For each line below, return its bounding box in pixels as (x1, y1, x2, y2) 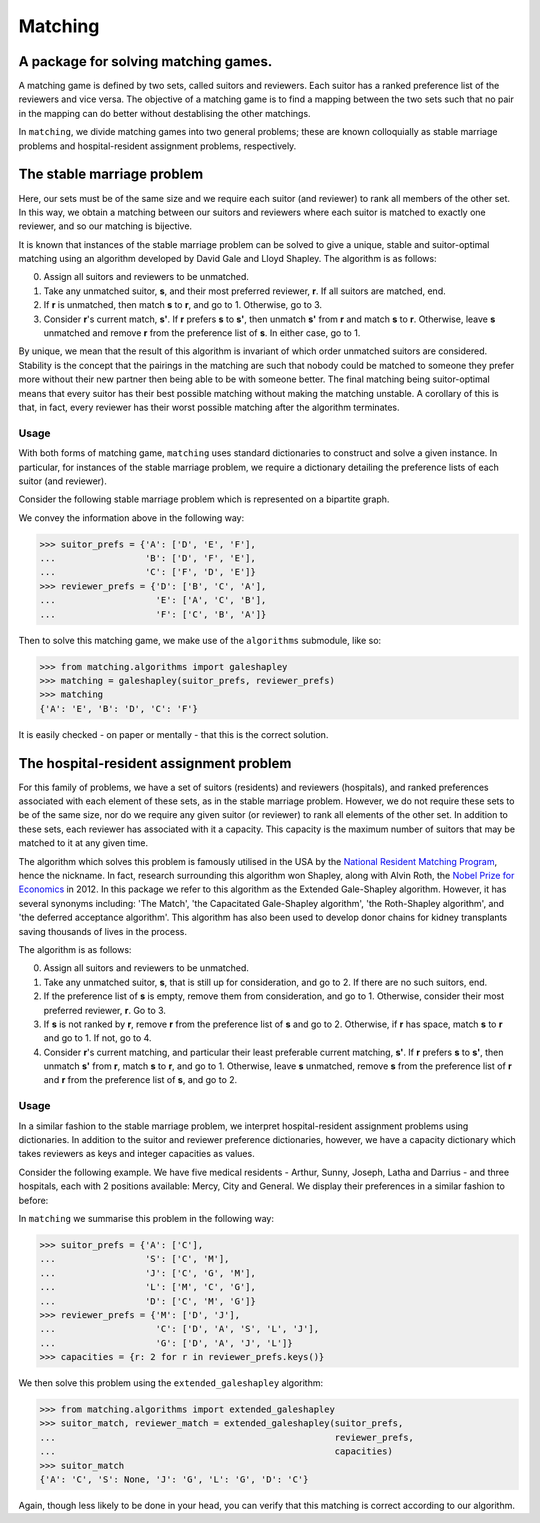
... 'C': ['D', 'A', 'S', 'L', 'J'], (39, 1323, 320, 1335)
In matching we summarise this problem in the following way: (18, 1212, 275, 1224)
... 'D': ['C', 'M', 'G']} (39, 1295, 257, 1307)
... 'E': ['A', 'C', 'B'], (39, 595, 267, 606)
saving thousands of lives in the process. (18, 925, 187, 937)
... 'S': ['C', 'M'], (39, 1253, 230, 1265)
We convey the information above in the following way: (18, 511, 245, 524)
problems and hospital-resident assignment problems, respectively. (18, 140, 297, 152)
